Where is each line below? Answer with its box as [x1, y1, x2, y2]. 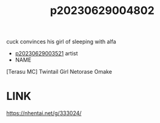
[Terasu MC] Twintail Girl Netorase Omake [6, 68, 113, 76]
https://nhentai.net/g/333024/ [6, 110, 82, 117]
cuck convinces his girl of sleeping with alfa [6, 38, 117, 46]
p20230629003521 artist [15, 50, 78, 57]
